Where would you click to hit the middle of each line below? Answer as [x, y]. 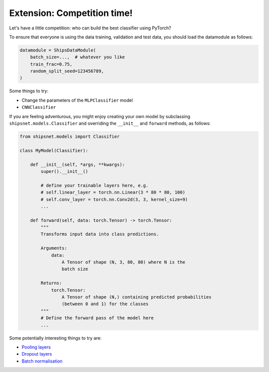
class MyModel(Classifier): [54, 150]
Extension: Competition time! [71, 13]
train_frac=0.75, [51, 64]
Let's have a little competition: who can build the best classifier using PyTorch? [90, 28]
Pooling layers [36, 347]
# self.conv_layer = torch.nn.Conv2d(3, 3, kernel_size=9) [114, 199]
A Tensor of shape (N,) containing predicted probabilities [136, 297]
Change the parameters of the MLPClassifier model [77, 100]
